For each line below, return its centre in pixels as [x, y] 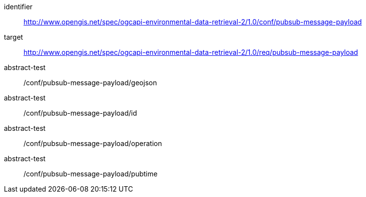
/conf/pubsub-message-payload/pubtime [91, 174]
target [13, 37]
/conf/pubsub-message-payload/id [80, 113]
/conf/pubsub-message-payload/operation [93, 143]
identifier [18, 7]
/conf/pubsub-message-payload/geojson [90, 83]
